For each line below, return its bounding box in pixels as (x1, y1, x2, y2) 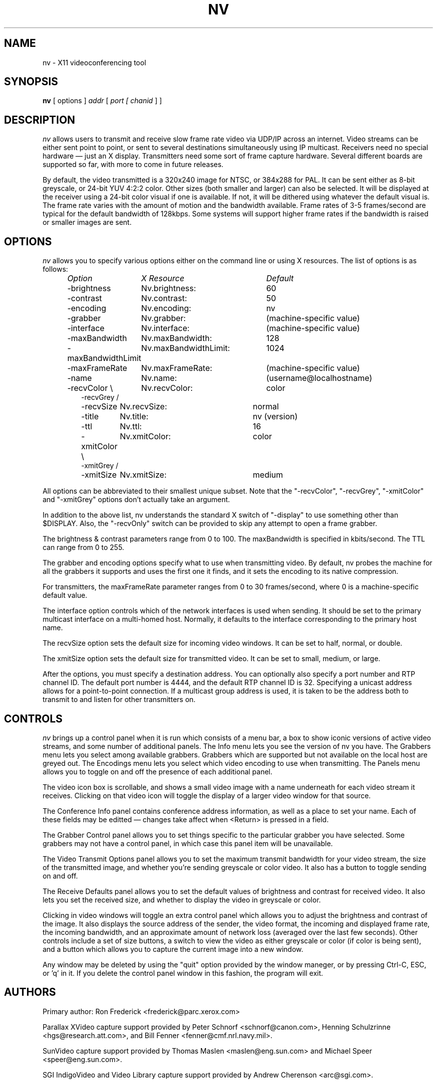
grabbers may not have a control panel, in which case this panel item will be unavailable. (42, 839, 333, 848)
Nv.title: (120, 411, 149, 422)
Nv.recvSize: (120, 401, 167, 412)
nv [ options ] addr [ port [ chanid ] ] (42, 96, 162, 105)
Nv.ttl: (120, 421, 142, 432)
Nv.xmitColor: (120, 431, 171, 442)
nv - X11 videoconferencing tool (42, 58, 146, 67)
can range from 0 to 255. (42, 543, 124, 552)
